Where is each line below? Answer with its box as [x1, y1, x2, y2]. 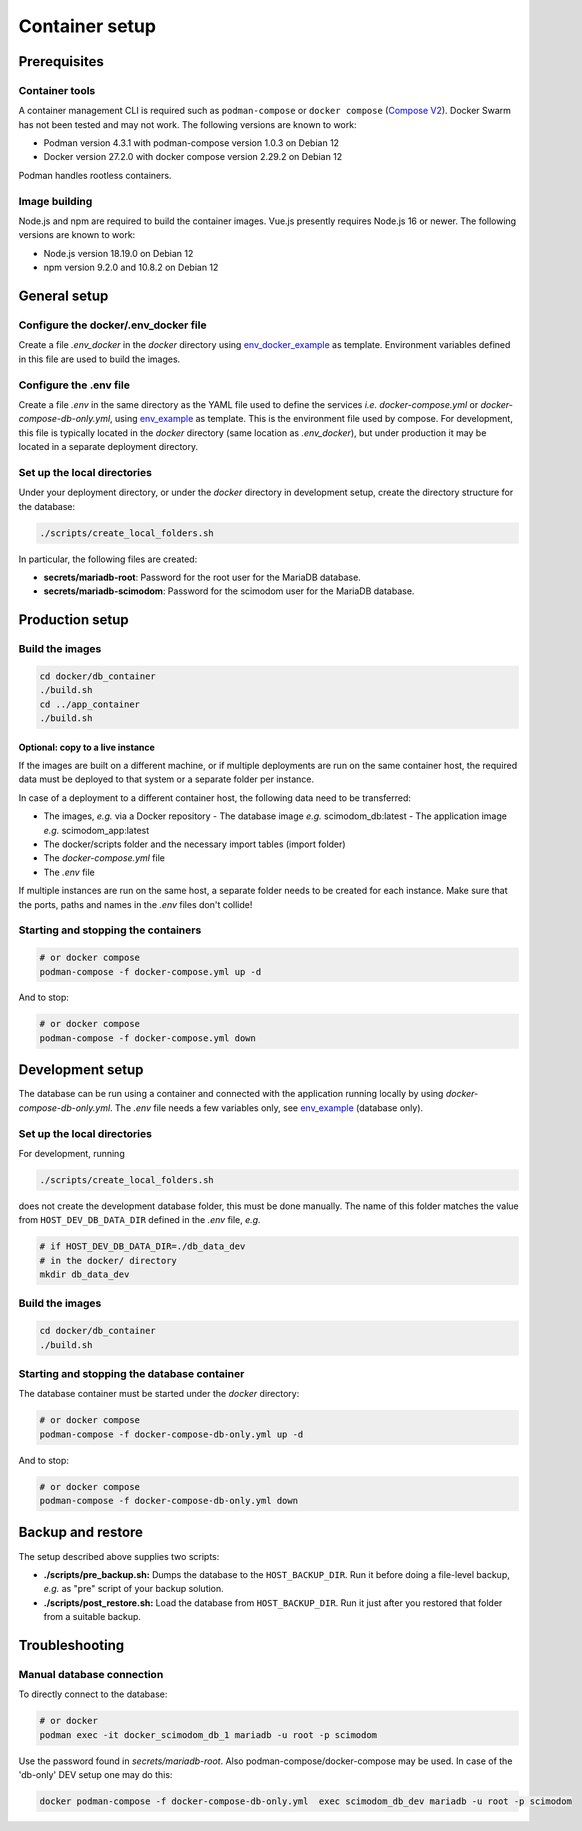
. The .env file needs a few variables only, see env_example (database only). [110, 1101, 424, 1114]
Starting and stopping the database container [18, 1366, 245, 1380]
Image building [18, 194, 93, 208]
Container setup [18, 15, 157, 37]
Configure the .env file [18, 378, 130, 392]
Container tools [18, 83, 96, 97]
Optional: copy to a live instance [18, 741, 155, 753]
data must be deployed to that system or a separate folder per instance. [18, 773, 315, 785]
